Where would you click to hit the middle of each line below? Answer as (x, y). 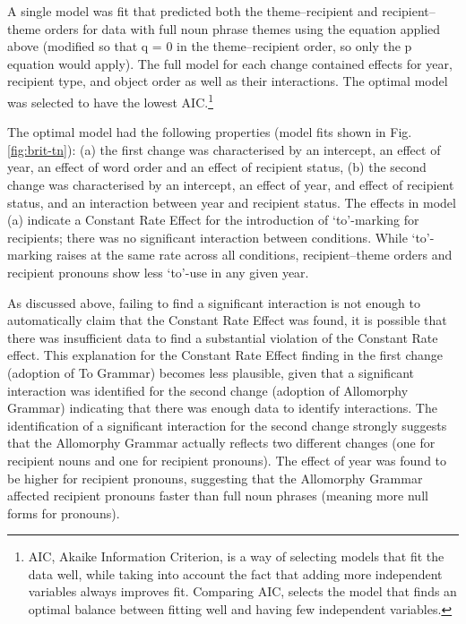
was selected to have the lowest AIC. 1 (110, 100)
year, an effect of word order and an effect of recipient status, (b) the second (217, 167)
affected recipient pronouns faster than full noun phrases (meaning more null (218, 496)
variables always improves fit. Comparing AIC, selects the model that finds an (242, 591)
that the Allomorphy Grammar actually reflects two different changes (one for (221, 443)
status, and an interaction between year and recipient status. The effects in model (232, 202)
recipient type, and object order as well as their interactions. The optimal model (228, 81)
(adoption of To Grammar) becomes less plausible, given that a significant (211, 372)
